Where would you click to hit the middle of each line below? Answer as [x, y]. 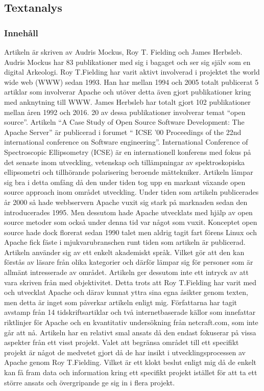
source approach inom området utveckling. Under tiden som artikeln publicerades [131, 192]
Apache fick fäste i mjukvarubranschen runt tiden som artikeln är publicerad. [125, 242]
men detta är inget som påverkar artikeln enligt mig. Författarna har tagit [121, 302]
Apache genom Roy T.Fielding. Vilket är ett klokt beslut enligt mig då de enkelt [130, 362]
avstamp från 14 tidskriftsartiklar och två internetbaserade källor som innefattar [130, 312]
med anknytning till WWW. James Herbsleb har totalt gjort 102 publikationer [127, 101]
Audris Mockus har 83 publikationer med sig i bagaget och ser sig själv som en [127, 62]
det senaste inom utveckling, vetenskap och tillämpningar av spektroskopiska [125, 162]
